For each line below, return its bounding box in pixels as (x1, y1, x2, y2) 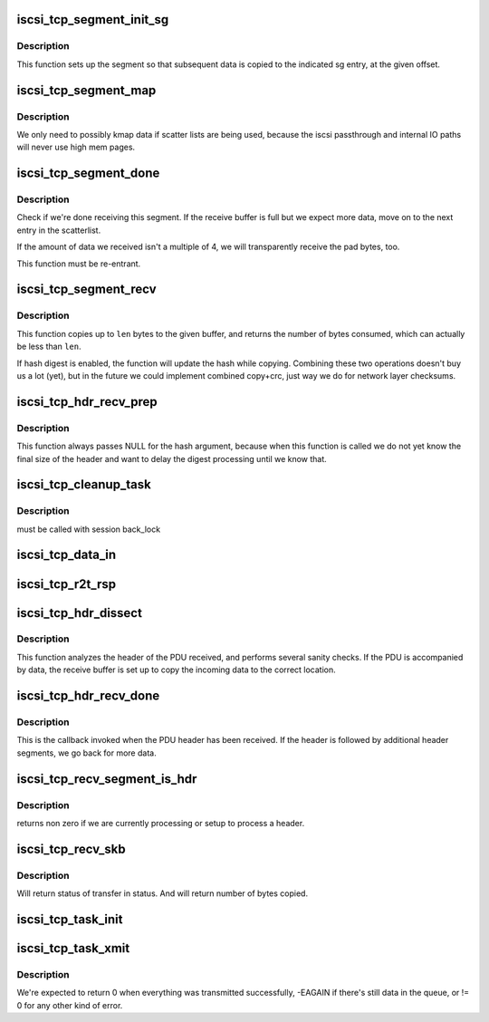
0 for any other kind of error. (16, 999, 123, 1010)
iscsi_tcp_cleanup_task (16, 477, 151, 493)
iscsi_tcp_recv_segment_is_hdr (16, 771, 197, 786)
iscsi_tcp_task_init (16, 911, 123, 927)
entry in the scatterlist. (16, 225, 101, 236)
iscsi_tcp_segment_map (16, 82, 157, 98)
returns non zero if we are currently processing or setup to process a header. (16, 817, 305, 828)
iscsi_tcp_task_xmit (16, 940, 130, 956)
